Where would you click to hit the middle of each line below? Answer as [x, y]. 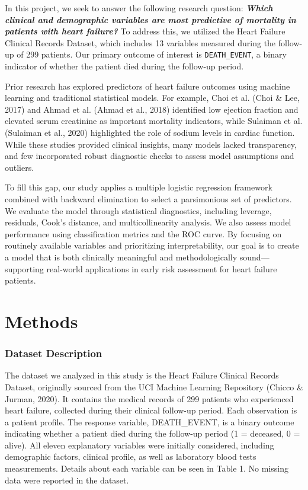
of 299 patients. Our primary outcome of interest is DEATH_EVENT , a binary [152, 54]
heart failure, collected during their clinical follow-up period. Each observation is [151, 410]
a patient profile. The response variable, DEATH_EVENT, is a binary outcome [150, 421]
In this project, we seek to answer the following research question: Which [139, 8]
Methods [41, 321]
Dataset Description [54, 353]
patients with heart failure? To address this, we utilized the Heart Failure [145, 31]
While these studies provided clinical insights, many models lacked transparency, [151, 144]
